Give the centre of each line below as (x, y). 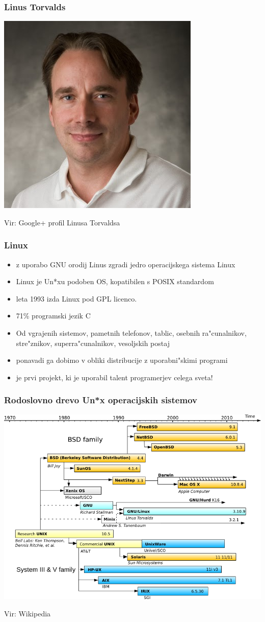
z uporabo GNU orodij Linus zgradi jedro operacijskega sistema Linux (126, 264)
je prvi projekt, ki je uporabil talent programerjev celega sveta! (114, 377)
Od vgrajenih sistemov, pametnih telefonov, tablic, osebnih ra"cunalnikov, (131, 333)
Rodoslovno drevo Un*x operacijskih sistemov (101, 400)
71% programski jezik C (53, 316)
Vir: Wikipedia (28, 613)
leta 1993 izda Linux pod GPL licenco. (76, 298)
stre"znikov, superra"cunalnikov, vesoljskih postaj (93, 343)
